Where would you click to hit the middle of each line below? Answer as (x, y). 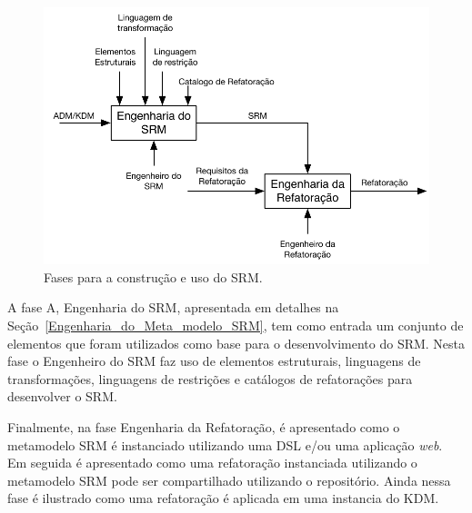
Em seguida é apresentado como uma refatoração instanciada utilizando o (212, 463)
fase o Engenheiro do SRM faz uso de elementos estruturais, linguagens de (214, 361)
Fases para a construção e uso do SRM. (153, 276)
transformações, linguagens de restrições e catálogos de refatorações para (210, 378)
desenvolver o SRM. (62, 396)
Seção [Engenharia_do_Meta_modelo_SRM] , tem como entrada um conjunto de (236, 325)
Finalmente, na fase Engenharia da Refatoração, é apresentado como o (204, 426)
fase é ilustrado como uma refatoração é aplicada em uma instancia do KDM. (223, 498)
